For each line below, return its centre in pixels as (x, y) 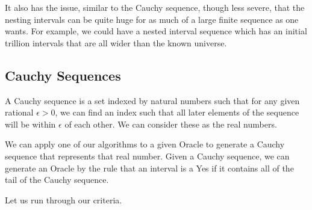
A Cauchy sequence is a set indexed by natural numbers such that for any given (152, 100)
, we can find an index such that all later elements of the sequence (177, 112)
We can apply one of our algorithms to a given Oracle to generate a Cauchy (145, 144)
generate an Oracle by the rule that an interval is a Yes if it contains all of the (149, 168)
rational (19, 112)
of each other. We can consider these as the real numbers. (171, 124)
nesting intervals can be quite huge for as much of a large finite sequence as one (152, 19)
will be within (30, 124)
